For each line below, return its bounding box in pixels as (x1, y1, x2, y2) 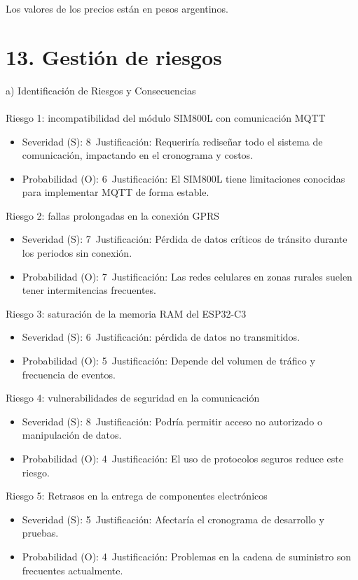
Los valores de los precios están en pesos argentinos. (6, 1, 228, 15)
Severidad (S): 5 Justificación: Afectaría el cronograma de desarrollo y (22, 511, 324, 526)
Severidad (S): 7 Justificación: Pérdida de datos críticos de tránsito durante (22, 232, 347, 246)
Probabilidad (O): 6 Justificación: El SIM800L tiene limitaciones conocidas (22, 171, 345, 185)
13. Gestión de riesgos (6, 42, 222, 71)
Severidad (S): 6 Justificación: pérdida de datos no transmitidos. (22, 330, 300, 344)
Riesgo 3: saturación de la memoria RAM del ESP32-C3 (6, 306, 247, 320)
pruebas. (22, 525, 59, 540)
